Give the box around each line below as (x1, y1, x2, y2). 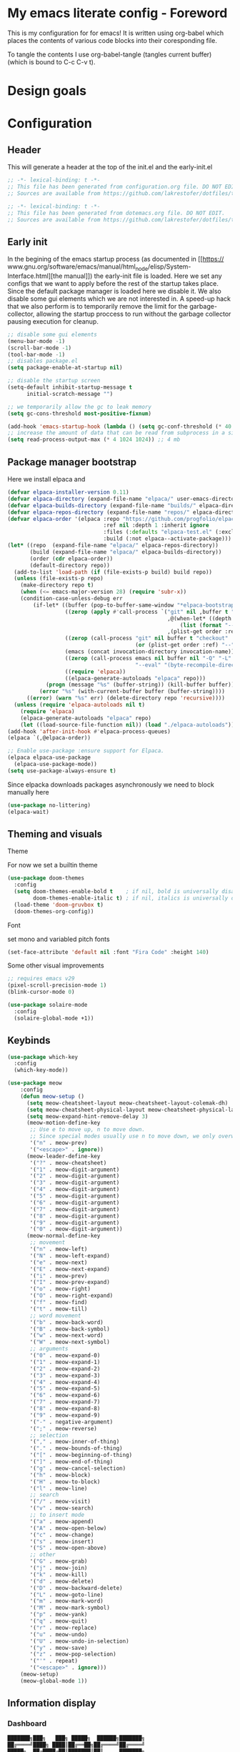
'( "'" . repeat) (29, 1658, 79, 1665)
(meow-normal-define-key (26, 1233, 101, 1240)
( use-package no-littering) (7, 802, 91, 809)
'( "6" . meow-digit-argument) (29, 1199, 120, 1206)
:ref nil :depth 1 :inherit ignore (103, 522, 209, 529)
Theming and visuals (7, 827, 103, 840)
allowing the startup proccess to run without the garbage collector (36, 309, 231, 318)
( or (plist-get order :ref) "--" (135, 642, 235, 649)
